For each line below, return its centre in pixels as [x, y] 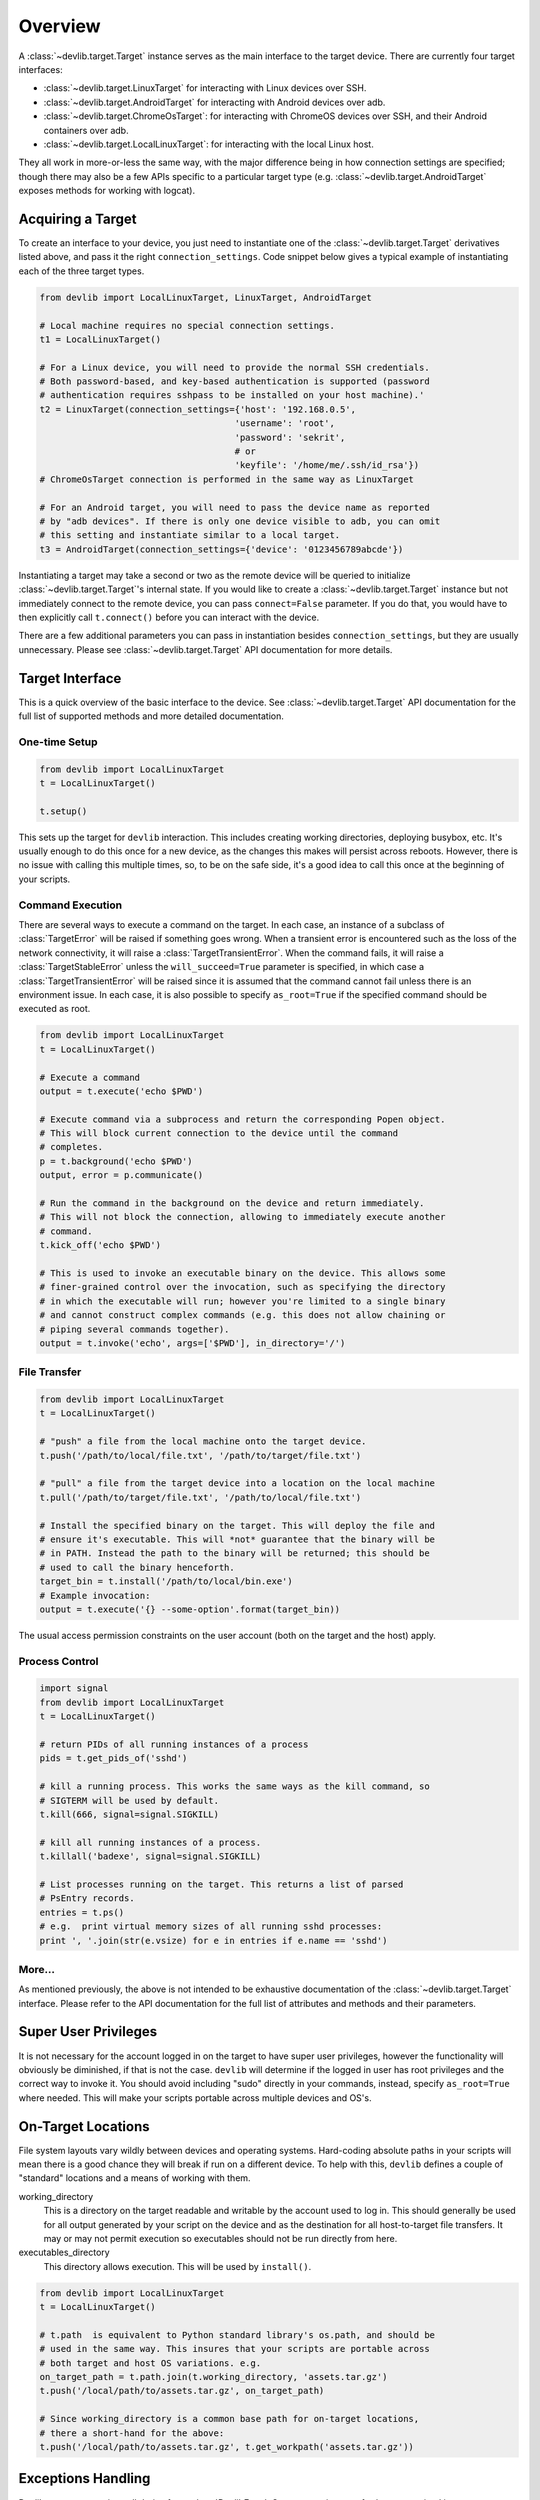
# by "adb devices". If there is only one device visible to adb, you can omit [240, 521]
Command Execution [70, 905]
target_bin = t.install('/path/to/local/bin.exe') [166, 1581]
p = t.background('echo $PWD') [116, 1161]
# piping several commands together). [134, 1329]
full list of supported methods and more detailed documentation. [151, 716]
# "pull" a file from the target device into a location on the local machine [237, 1483]
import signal [74, 1688]
